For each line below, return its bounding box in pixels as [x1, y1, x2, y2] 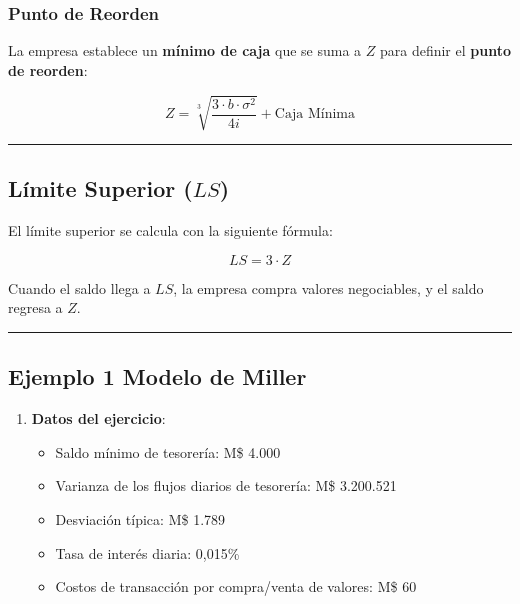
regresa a [8, 297, 63, 318]
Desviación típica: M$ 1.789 [55, 508, 226, 529]
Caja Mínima [274, 107, 355, 122]
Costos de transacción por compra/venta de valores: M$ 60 [55, 576, 417, 597]
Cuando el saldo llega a [8, 277, 151, 298]
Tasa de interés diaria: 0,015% [55, 542, 240, 563]
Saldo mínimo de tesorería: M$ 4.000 [55, 441, 281, 462]
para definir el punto [379, 40, 511, 61]
